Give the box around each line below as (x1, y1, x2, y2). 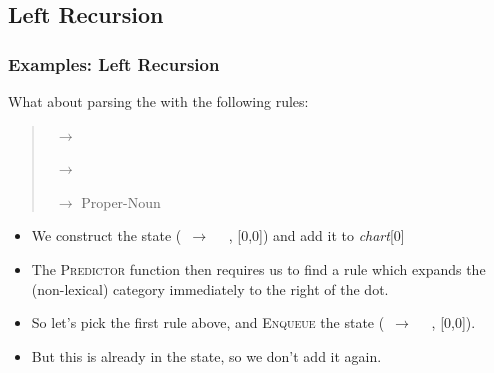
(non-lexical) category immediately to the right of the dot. (31, 278, 389, 299)
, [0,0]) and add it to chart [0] (228, 225, 405, 246)
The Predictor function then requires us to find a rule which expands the (31, 258, 486, 279)
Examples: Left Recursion (8, 51, 220, 76)
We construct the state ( (31, 225, 182, 246)
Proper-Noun (81, 191, 161, 212)
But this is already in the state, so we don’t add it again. (31, 345, 382, 366)
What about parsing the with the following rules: (8, 91, 309, 111)
